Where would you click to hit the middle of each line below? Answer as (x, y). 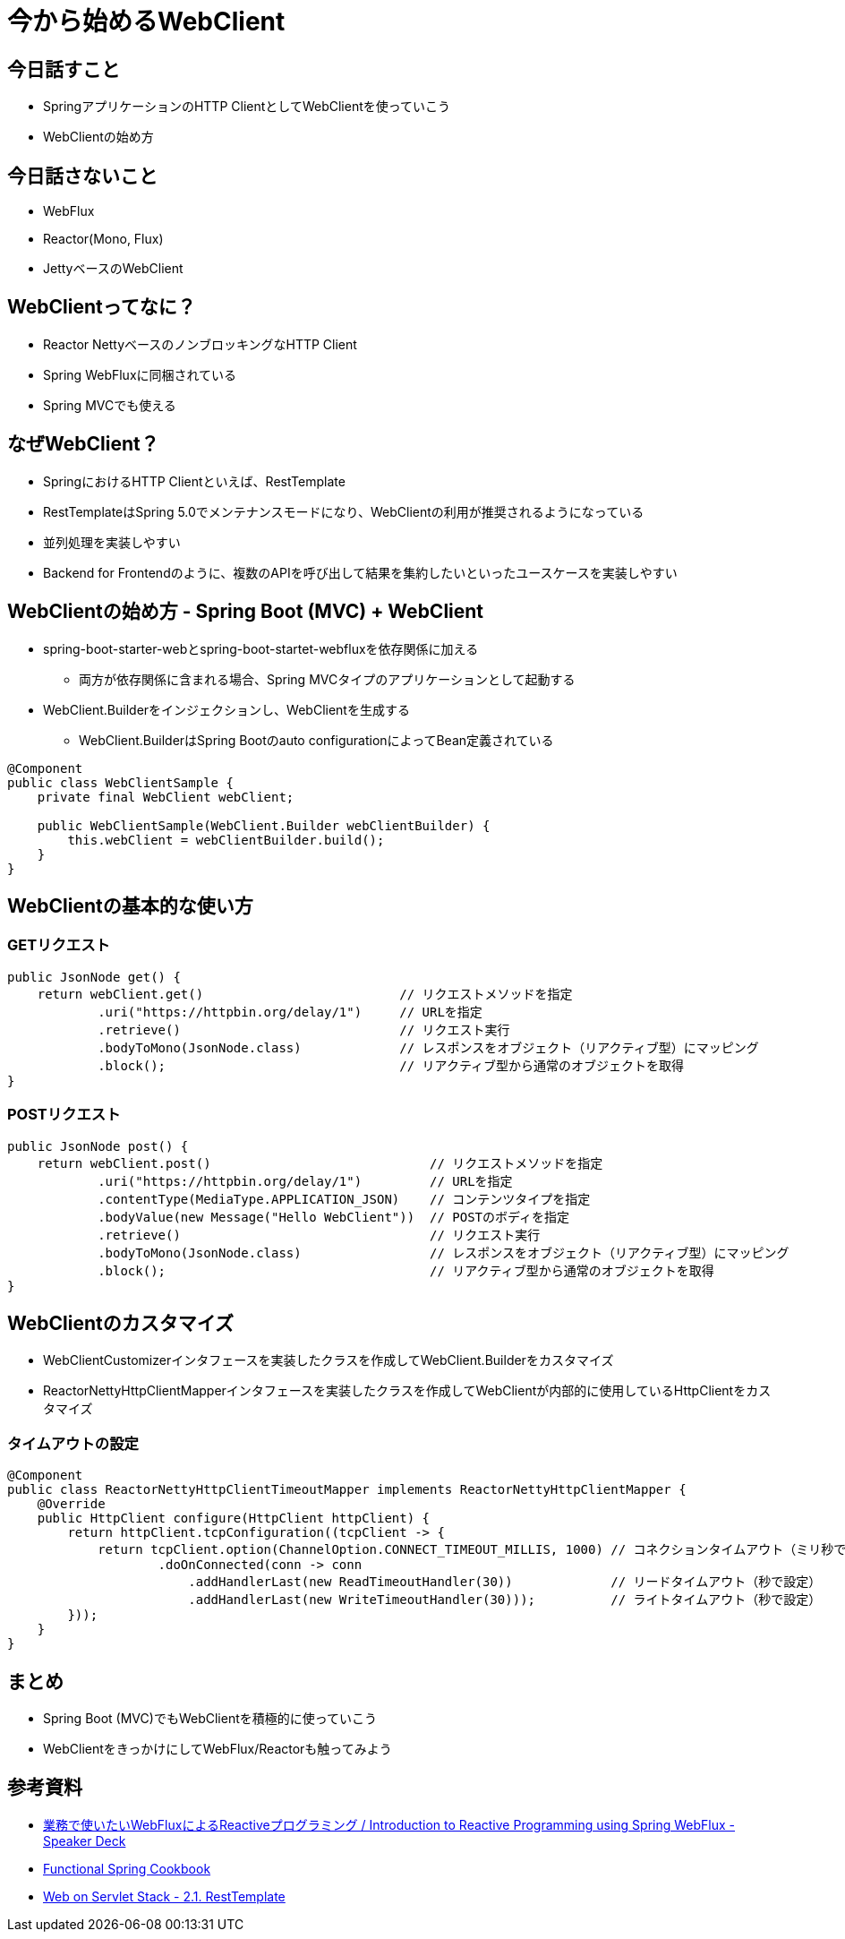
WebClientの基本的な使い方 (130, 905)
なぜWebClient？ (83, 444)
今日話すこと (64, 69)
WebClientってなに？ (102, 307)
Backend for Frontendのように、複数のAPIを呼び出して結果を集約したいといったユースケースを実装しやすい (360, 572)
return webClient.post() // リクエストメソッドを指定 (320, 1163)
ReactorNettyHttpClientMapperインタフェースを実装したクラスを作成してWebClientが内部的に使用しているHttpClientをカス (407, 1391)
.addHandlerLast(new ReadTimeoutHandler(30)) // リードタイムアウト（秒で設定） (505, 1582)
